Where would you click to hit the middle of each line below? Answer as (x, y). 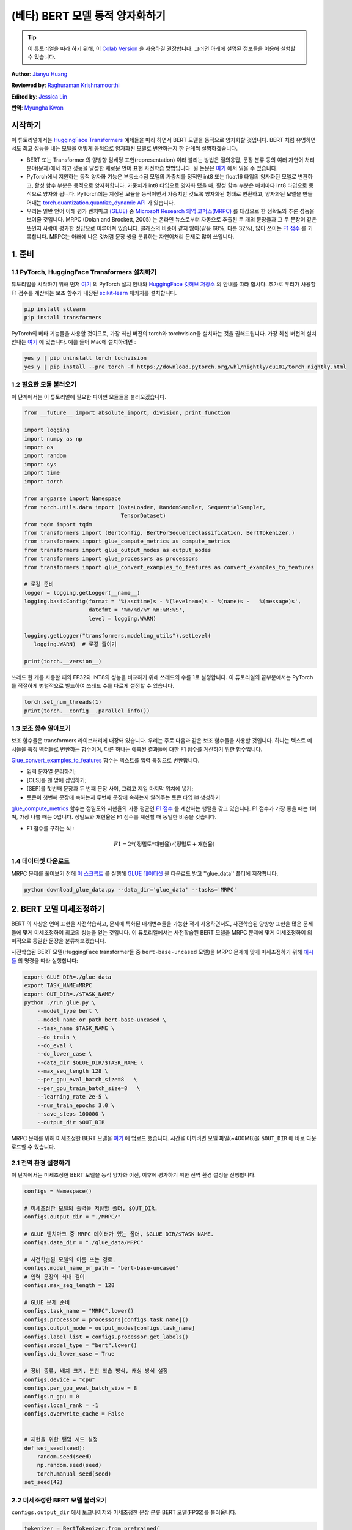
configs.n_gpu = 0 (52, 1397)
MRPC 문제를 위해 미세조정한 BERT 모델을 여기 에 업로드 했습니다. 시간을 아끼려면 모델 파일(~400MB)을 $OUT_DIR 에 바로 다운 (164, 1138)
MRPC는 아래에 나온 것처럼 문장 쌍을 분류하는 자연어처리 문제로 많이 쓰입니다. (142, 237)
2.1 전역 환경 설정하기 (41, 1163)
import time (42, 473)
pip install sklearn (55, 309)
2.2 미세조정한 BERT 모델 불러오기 (59, 1500)
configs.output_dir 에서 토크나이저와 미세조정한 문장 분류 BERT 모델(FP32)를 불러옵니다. (124, 1512)
